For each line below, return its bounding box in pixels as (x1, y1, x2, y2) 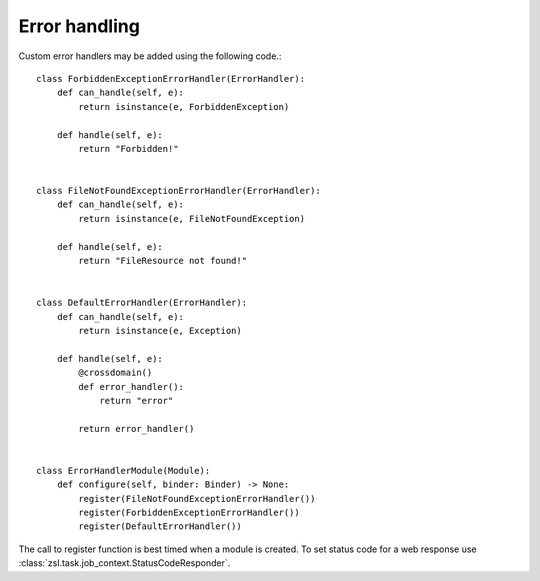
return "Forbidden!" (78, 143, 179, 154)
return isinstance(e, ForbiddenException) (78, 101, 290, 112)
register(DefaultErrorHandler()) (78, 521, 242, 532)
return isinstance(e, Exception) (78, 325, 242, 336)
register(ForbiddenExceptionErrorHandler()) (78, 507, 300, 519)
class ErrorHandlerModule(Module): (36, 465, 211, 476)
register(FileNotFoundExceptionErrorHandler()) (78, 493, 316, 504)
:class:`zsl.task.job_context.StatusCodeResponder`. (18, 557, 231, 569)
